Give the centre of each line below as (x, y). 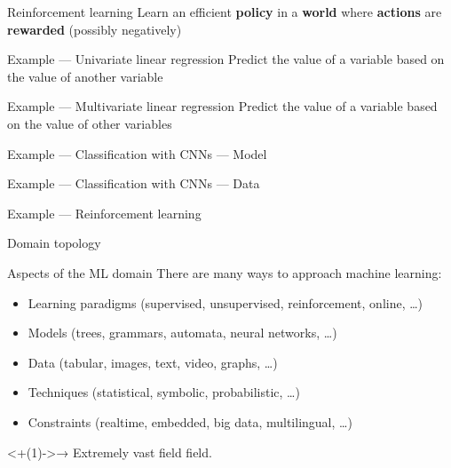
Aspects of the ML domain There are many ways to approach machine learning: (225, 272)
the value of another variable (85, 76)
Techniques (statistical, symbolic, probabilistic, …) (164, 392)
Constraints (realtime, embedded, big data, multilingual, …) (190, 421)
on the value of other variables (90, 123)
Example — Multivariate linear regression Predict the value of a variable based (222, 106)
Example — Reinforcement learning (104, 213)
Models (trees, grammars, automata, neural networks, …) (182, 333)
